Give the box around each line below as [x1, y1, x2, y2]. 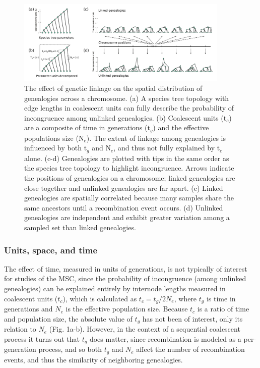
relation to [4, 324, 36, 334]
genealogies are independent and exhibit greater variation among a [24, 212, 230, 223]
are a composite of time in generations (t [24, 122, 150, 133]
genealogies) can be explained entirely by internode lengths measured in [4, 283, 226, 294]
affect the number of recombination [136, 344, 245, 354]
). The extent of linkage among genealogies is [86, 132, 226, 143]
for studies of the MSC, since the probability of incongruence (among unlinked [4, 273, 246, 284]
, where [174, 293, 197, 303]
